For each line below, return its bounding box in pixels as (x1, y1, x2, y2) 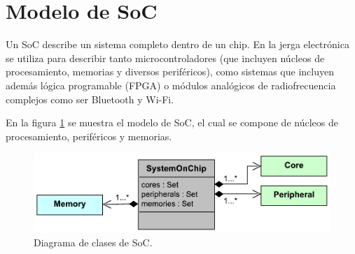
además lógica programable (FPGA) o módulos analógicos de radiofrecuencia (6, 77, 336, 92)
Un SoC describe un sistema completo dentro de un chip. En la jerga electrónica (6, 37, 349, 52)
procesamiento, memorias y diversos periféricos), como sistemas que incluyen (6, 64, 334, 79)
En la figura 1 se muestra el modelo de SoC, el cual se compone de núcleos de (6, 115, 338, 130)
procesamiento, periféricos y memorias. (6, 128, 172, 143)
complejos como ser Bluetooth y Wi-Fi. (6, 91, 174, 106)
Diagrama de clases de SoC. (34, 235, 153, 250)
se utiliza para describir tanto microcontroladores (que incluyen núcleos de (6, 50, 325, 65)
